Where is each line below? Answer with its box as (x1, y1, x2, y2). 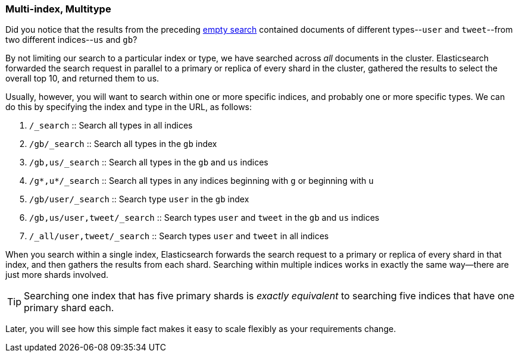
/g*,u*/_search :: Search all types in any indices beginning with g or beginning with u (29, 176, 374, 186)
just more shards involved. (5, 270, 109, 280)
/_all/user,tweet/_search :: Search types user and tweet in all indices (29, 231, 329, 242)
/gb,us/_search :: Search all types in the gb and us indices (29, 157, 268, 168)
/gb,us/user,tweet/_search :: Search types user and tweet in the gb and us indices (29, 212, 380, 223)
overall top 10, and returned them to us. (5, 73, 160, 84)
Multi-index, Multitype (5, 3, 111, 15)
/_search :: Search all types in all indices (29, 120, 193, 131)
